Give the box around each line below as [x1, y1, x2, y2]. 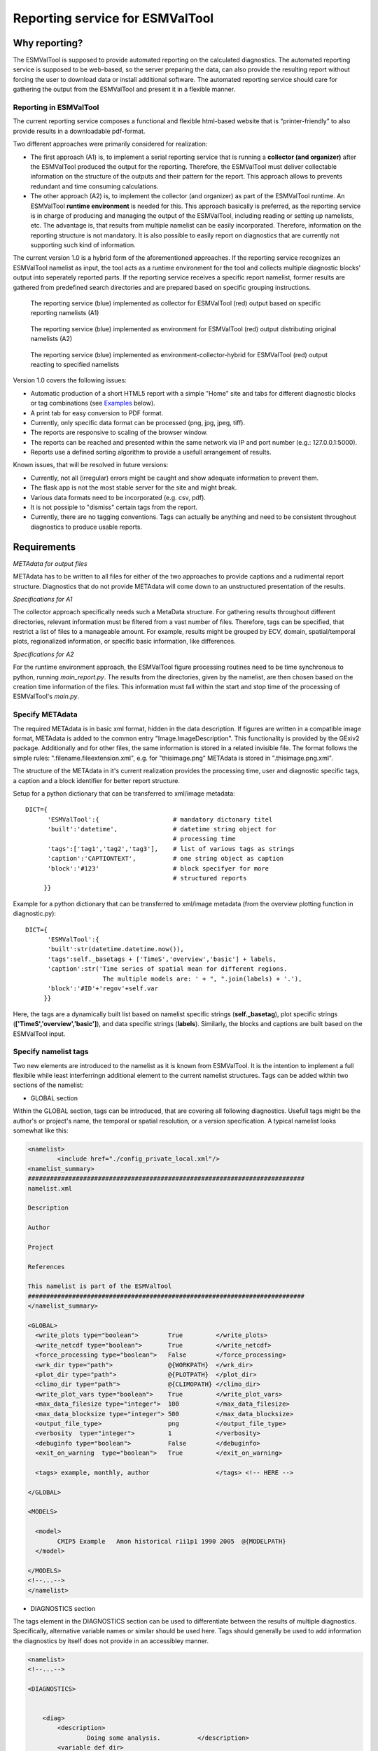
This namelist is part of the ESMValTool [27, 1282, 172, 1290]
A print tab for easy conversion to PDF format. [30, 408, 164, 417]
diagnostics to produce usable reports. [30, 522, 143, 531]
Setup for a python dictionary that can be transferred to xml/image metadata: [13, 789, 236, 798]
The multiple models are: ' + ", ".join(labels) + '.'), [102, 974, 302, 983]
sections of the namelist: [13, 1081, 84, 1089]
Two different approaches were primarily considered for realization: [13, 140, 208, 148]
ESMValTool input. [13, 1030, 66, 1038]
